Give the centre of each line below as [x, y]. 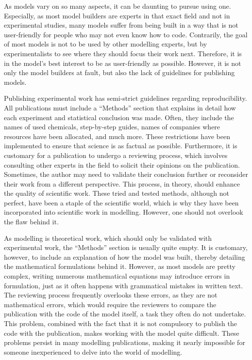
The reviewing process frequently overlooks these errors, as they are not [111, 295]
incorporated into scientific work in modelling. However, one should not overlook [124, 212]
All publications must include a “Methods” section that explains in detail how [120, 107]
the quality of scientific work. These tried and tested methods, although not [117, 193]
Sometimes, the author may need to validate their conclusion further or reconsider [126, 174]
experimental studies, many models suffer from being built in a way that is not [121, 25]
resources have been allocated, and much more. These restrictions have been [117, 136]
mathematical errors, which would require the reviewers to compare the [110, 304]
